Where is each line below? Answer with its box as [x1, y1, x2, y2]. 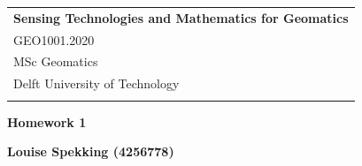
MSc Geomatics [13, 52, 98, 71]
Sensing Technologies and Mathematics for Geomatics [13, 8, 349, 26]
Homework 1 [7, 112, 87, 131]
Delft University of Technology [13, 74, 180, 93]
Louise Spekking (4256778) [7, 142, 174, 161]
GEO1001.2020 [13, 30, 95, 49]
